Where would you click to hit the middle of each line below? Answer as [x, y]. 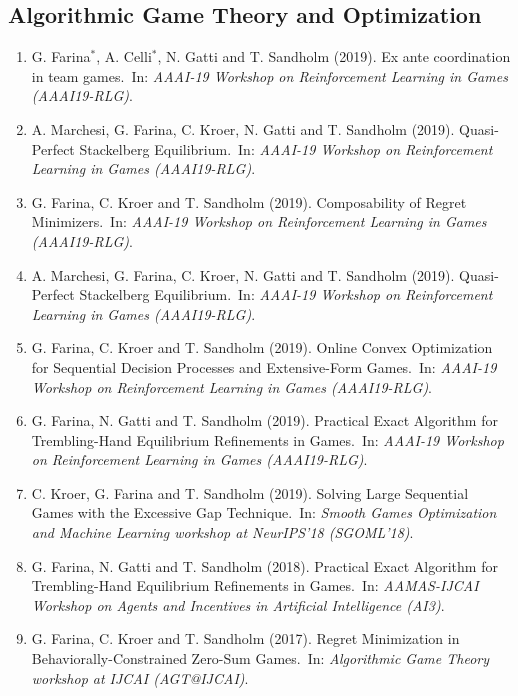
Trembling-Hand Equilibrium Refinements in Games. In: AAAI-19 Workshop [267, 439]
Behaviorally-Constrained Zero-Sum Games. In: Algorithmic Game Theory [260, 658]
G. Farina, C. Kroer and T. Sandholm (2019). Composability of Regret [249, 201]
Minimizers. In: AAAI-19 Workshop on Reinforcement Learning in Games [259, 221]
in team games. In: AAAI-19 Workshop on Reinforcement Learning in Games [269, 75]
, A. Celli [124, 56]
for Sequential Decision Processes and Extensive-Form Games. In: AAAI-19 [264, 366]
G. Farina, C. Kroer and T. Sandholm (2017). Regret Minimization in [245, 638]
